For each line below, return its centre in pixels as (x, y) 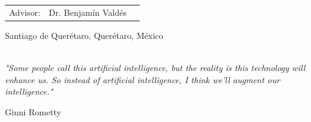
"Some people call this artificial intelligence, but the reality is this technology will (155, 68)
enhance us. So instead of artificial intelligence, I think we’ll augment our (142, 79)
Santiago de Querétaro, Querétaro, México (84, 35)
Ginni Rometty (33, 111)
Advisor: (25, 12)
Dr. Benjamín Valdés (88, 12)
